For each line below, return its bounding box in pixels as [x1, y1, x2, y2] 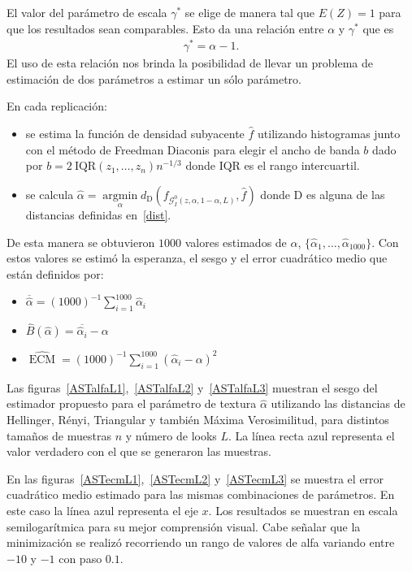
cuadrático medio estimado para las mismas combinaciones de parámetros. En [7, 486, 395, 503]
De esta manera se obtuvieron [7, 233, 155, 250]
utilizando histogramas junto [258, 125, 401, 142]
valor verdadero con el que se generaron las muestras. [7, 443, 272, 460]
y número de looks [125, 427, 217, 444]
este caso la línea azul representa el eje [7, 501, 198, 518]
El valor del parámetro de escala [7, 4, 167, 20]
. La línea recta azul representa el [228, 427, 395, 444]
